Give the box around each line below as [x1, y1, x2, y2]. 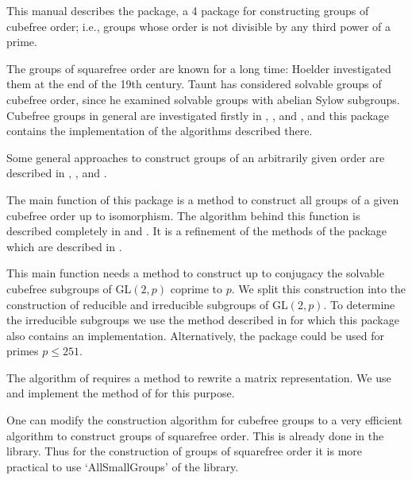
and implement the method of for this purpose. [6, 385, 235, 401]
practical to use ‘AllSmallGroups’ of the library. [6, 458, 239, 474]
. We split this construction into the [231, 280, 406, 296]
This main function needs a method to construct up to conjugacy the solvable [6, 265, 384, 281]
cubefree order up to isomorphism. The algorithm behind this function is [6, 207, 360, 223]
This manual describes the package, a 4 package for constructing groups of [6, 2, 369, 18]
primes [6, 343, 39, 359]
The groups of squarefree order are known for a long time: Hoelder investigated [6, 60, 391, 76]
